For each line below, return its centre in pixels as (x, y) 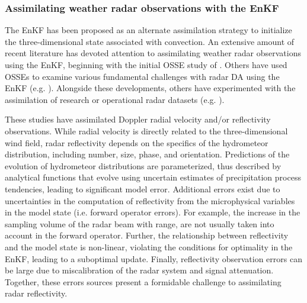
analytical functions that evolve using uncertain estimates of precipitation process (153, 177)
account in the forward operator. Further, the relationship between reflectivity (147, 235)
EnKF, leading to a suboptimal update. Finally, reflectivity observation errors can (153, 258)
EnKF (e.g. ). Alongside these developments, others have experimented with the (150, 88)
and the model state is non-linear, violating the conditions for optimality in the (149, 246)
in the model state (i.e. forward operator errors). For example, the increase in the (153, 212)
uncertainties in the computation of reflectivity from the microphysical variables (150, 200)
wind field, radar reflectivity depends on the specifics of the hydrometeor (137, 142)
